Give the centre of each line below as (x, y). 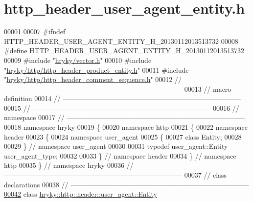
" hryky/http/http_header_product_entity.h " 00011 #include (96, 70)
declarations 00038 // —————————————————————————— (126, 184)
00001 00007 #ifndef (35, 31)
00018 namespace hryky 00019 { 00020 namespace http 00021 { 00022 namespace (126, 127)
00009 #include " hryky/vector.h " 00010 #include (78, 60)
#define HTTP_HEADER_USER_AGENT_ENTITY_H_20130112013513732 (124, 50)
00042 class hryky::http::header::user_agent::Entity (80, 194)
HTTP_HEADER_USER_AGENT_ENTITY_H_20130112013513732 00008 (121, 41)
